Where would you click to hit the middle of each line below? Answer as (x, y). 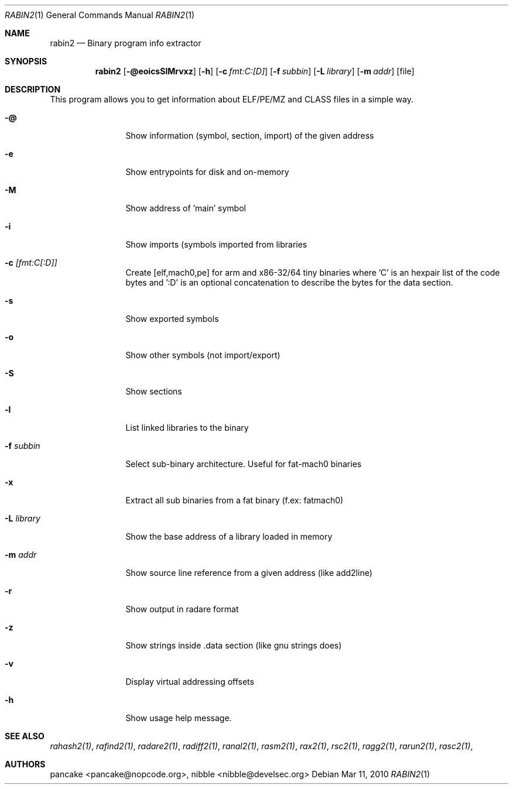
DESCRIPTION (33, 89)
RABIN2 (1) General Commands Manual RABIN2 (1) (100, 15)
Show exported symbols (172, 319)
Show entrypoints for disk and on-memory (207, 172)
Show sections (154, 391)
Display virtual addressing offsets (190, 682)
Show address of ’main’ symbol (186, 208)
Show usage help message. (179, 718)
